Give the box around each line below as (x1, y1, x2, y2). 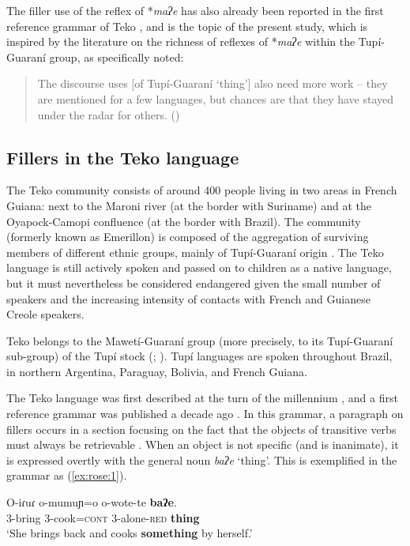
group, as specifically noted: (49, 48, 184, 65)
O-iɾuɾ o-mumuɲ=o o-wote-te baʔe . (6, 494, 177, 510)
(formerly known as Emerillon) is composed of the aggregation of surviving (6, 228, 369, 245)
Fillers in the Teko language (6, 145, 239, 169)
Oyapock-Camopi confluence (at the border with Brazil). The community (6, 213, 361, 229)
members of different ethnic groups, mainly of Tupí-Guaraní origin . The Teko (6, 243, 384, 260)
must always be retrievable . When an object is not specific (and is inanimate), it (6, 436, 399, 453)
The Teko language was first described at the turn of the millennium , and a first (6, 390, 398, 406)
